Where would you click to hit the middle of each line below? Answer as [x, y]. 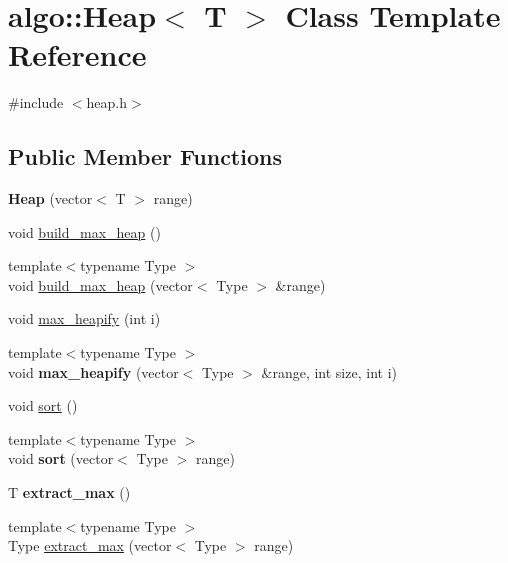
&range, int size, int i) [329, 371]
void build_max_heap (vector [100, 284]
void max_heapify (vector [93, 371]
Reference [77, 54]
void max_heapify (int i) [84, 318]
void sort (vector [61, 458]
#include [36, 102]
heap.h [107, 102]
